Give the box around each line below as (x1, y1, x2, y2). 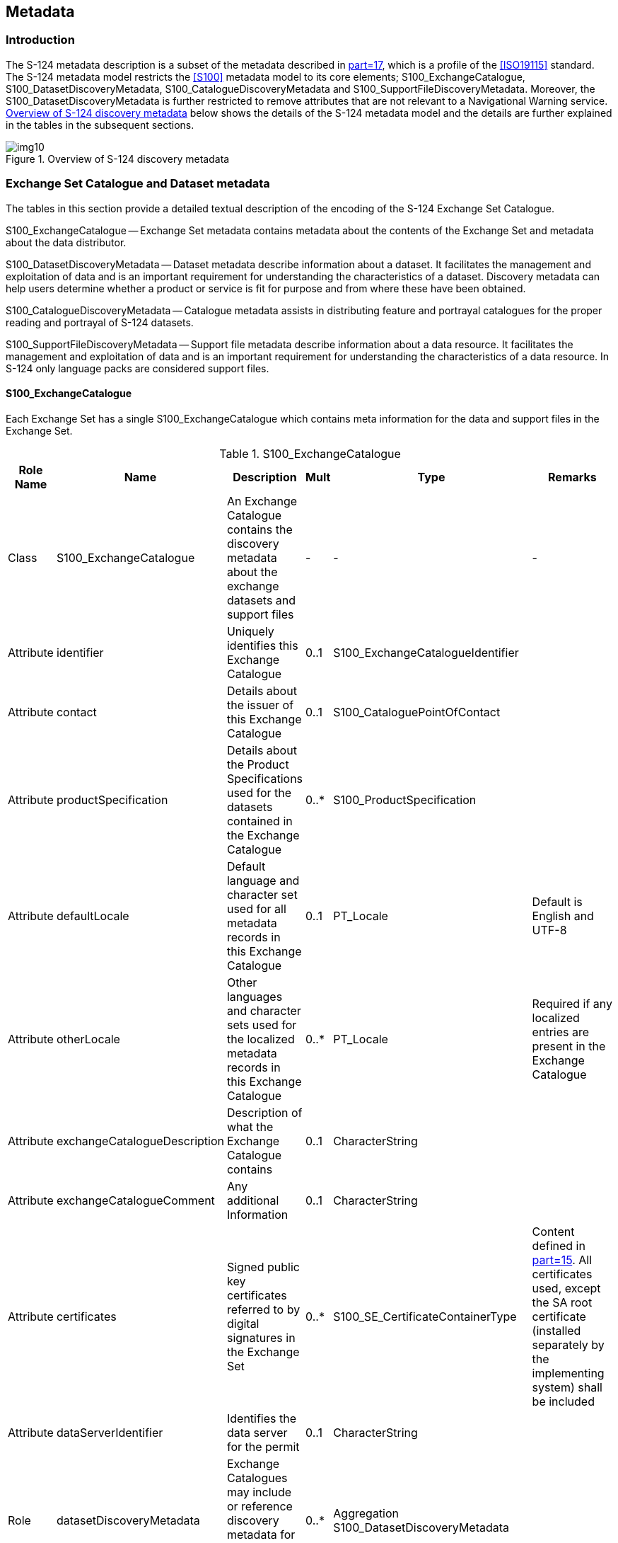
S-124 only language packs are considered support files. (6, 362, 269, 374)
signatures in (226, 1330, 296, 1345)
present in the (532, 1038, 606, 1053)
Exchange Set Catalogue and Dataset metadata (6, 176, 270, 191)
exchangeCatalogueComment (56, 1193, 215, 1208)
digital (226, 1316, 260, 1331)
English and (532, 908, 594, 923)
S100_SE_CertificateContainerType (333, 1309, 517, 1324)
